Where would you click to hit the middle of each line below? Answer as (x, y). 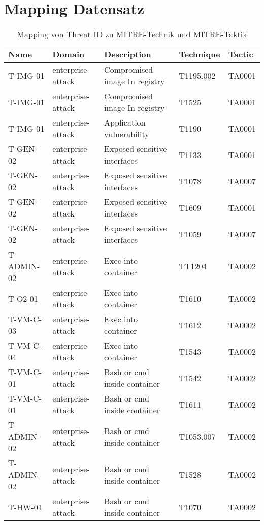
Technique (200, 54)
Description (128, 54)
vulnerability (127, 134)
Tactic (241, 54)
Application (125, 122)
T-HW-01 (25, 507)
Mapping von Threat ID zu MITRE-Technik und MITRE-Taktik (132, 34)
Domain (69, 54)
